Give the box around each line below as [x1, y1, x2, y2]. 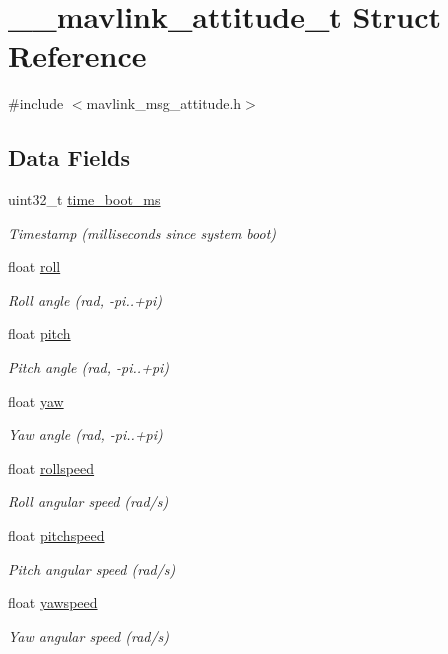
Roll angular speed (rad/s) [8, 491, 169, 512]
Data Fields [8, 142, 131, 173]
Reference [8, 35, 147, 76]
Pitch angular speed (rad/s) [8, 558, 176, 579]
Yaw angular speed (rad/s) [8, 625, 170, 646]
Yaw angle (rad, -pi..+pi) [8, 424, 163, 445]
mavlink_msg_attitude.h [86, 93, 242, 114]
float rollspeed [8, 457, 95, 478]
